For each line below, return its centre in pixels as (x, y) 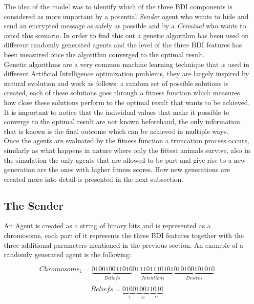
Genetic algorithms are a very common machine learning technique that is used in (127, 64)
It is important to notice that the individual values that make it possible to (117, 112)
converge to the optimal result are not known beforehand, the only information (122, 121)
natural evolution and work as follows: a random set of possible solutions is (116, 83)
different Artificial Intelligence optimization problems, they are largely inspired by (127, 74)
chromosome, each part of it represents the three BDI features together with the (124, 235)
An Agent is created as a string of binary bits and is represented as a (107, 226)
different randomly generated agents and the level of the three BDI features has (123, 45)
